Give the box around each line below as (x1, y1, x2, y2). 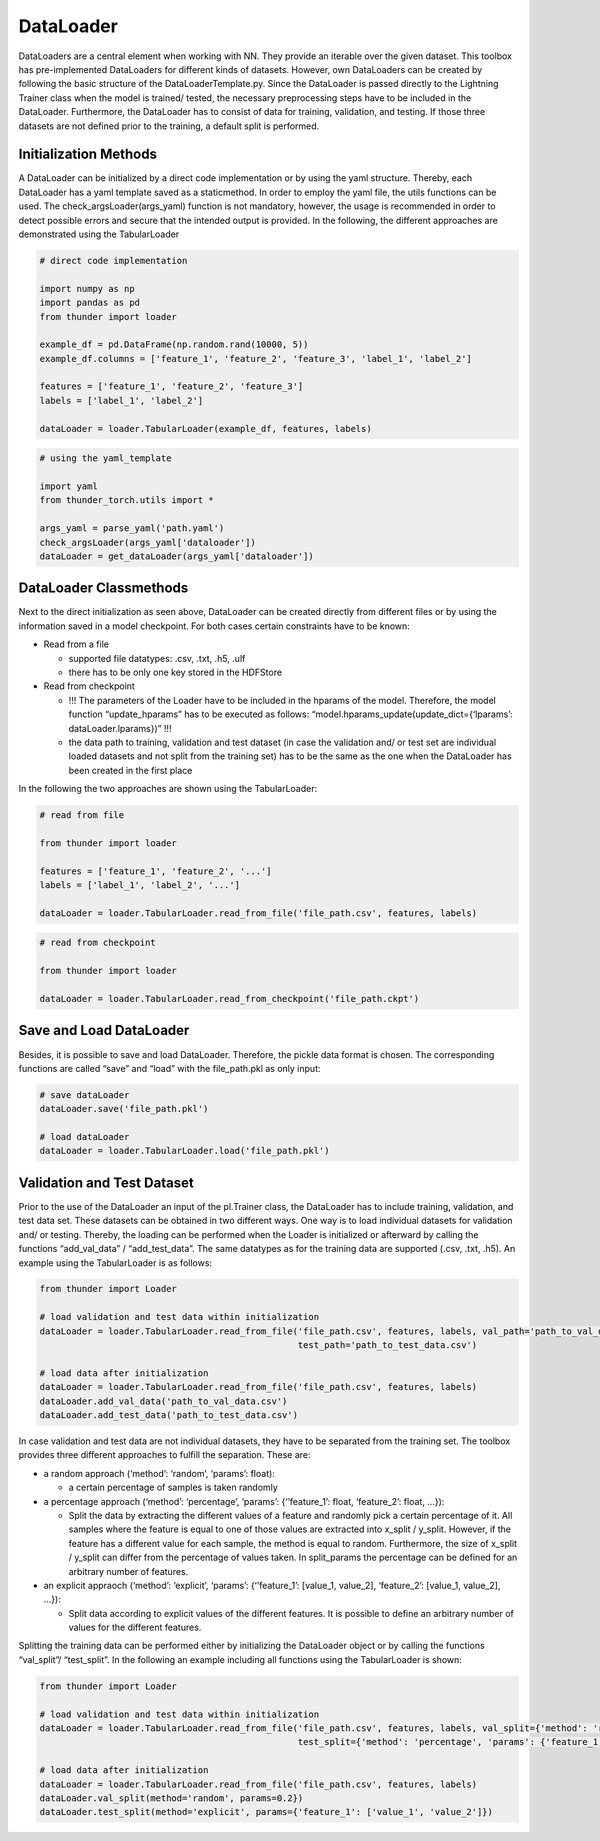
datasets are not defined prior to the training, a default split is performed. (18, 120, 320, 132)
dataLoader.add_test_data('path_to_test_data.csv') (39, 1410, 299, 1420)
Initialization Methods (18, 146, 157, 163)
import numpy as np (39, 283, 135, 294)
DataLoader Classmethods (18, 580, 189, 597)
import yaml (39, 481, 99, 492)
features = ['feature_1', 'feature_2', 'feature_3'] (39, 381, 304, 392)
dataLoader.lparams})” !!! (68, 722, 172, 734)
